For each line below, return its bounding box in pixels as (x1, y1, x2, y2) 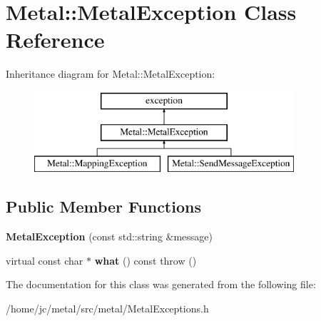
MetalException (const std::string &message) (6, 229, 213, 244)
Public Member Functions (6, 195, 201, 218)
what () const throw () (94, 253, 197, 267)
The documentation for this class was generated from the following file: (6, 277, 316, 292)
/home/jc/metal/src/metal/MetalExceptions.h (6, 300, 209, 315)
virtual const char (6, 253, 83, 267)
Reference (6, 25, 105, 54)
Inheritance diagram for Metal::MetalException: (6, 66, 215, 81)
